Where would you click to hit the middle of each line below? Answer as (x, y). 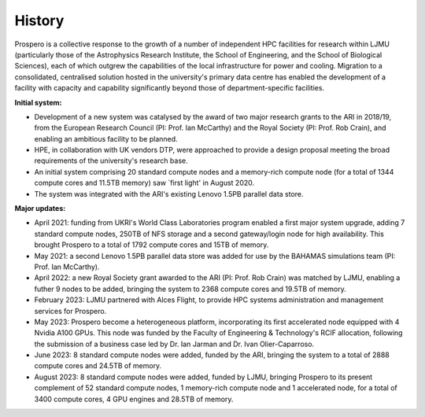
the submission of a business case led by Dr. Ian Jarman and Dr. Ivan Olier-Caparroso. (174, 344)
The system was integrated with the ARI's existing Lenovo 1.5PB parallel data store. (169, 194)
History (39, 20)
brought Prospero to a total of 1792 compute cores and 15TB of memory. (152, 245)
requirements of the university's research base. (111, 161)
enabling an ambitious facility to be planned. (106, 138)
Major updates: (40, 208)
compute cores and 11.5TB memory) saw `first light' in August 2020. (144, 183)
